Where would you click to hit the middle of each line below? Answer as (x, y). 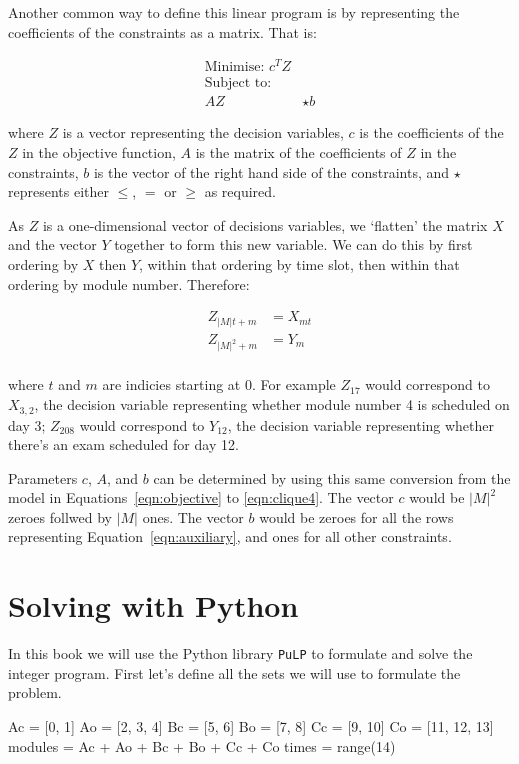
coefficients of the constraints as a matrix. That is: (162, 31)
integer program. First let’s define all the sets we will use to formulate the (234, 672)
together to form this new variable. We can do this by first (293, 244)
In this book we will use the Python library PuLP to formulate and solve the (240, 653)
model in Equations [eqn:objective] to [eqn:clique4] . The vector (201, 497)
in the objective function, (99, 151)
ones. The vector (193, 516)
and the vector (52, 244)
